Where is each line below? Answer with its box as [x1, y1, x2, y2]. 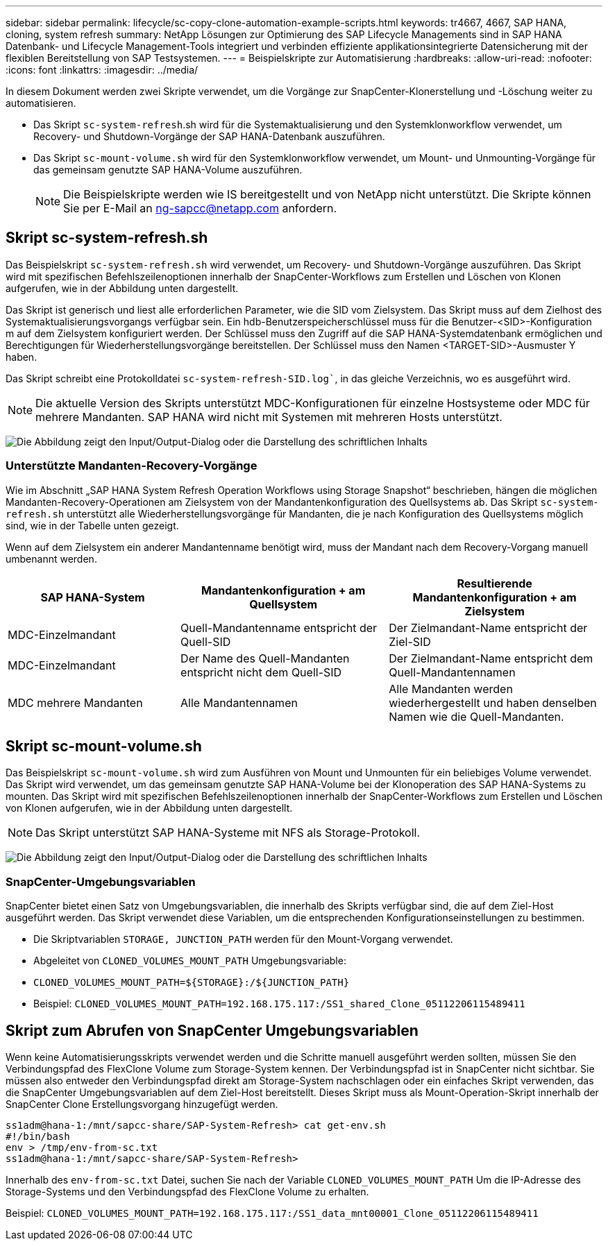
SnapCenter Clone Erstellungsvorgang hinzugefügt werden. [6, 1098, 278, 1111]
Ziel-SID [389, 634, 431, 649]
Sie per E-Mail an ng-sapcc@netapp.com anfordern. [63, 201, 337, 215]
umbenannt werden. [6, 552, 97, 565]
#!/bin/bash [6, 1131, 70, 1143]
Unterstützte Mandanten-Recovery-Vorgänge [6, 459, 257, 473]
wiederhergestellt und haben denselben [389, 695, 597, 710]
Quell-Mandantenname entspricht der [180, 620, 378, 635]
